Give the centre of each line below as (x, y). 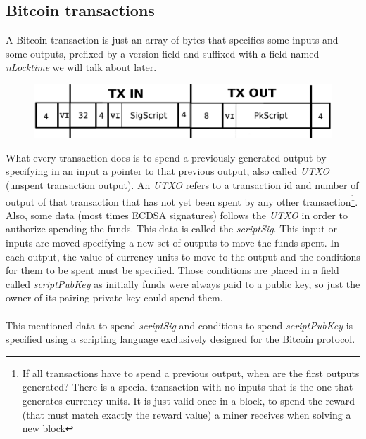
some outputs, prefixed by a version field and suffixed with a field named (163, 53)
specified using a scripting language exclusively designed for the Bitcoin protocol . (181, 339)
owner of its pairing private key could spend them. (114, 297)
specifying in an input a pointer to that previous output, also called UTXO (168, 171)
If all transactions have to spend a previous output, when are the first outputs (191, 373)
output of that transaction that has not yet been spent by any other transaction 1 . (182, 200)
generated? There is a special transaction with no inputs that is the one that (188, 387)
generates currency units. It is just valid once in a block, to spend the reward (189, 400)
